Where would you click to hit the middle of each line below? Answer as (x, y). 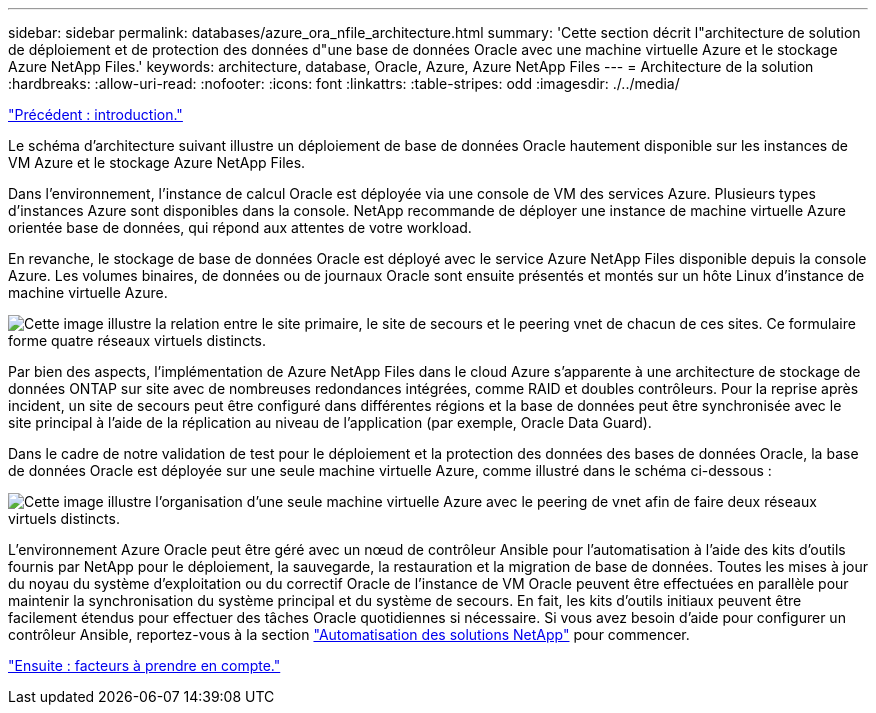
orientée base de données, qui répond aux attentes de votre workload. (240, 227)
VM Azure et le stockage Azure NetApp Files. (157, 162)
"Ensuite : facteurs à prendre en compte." (144, 665)
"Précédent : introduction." (95, 114)
